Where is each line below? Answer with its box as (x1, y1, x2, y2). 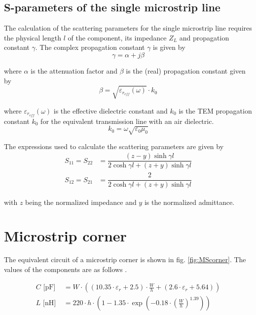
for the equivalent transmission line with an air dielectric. (40, 116, 214, 126)
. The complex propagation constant (35, 42, 145, 52)
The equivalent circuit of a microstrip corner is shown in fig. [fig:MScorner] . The (4, 254, 246, 265)
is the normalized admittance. (144, 197, 235, 207)
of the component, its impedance (68, 32, 167, 42)
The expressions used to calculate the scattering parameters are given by (4, 141, 224, 151)
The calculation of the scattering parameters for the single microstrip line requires (4, 23, 252, 33)
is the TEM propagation (179, 105, 252, 116)
